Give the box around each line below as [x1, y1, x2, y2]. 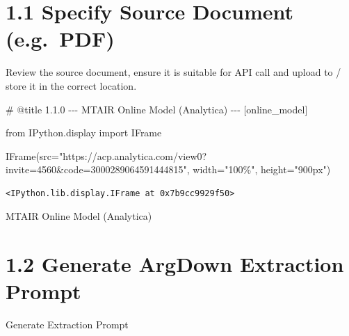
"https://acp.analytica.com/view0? [58, 148, 207, 163]
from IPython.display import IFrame [6, 125, 162, 140]
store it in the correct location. [6, 78, 137, 93]
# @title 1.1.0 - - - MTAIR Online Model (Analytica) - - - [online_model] [6, 102, 308, 116]
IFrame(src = [6, 148, 59, 163]
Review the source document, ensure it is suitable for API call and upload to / [6, 65, 341, 79]
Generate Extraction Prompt [6, 317, 129, 332]
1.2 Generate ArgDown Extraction [6, 250, 344, 278]
